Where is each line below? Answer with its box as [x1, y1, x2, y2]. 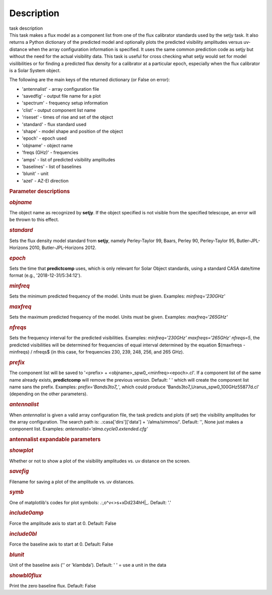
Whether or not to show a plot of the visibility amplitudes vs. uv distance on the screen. [9, 458, 191, 464]
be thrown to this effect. [9, 217, 59, 223]
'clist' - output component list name [22, 107, 96, 113]
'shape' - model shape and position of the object [22, 129, 123, 135]
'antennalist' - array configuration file [22, 86, 99, 92]
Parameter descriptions [9, 188, 70, 195]
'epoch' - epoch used [22, 135, 67, 141]
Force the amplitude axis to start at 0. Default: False [9, 520, 117, 526]
